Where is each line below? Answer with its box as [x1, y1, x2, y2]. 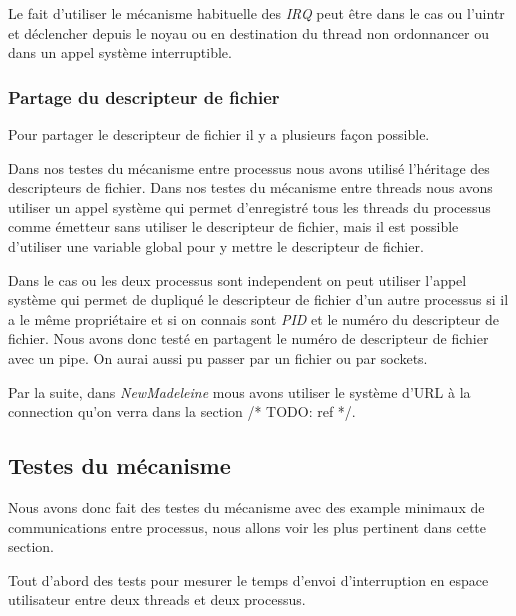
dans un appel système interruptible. [8, 42, 232, 63]
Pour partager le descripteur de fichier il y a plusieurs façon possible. [8, 124, 430, 144]
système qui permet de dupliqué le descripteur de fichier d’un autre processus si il [8, 289, 509, 310]
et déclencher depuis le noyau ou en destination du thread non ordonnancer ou [8, 22, 490, 43]
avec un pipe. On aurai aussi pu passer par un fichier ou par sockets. [8, 347, 428, 368]
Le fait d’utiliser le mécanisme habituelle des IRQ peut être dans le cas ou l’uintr [8, 3, 505, 23]
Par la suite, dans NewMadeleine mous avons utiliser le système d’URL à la [8, 381, 471, 402]
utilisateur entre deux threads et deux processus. [8, 589, 306, 610]
